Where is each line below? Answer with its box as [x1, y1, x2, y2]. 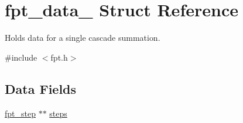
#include [5, 51, 37, 63]
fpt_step [5, 107, 36, 119]
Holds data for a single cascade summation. [5, 31, 160, 44]
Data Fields [5, 79, 77, 97]
